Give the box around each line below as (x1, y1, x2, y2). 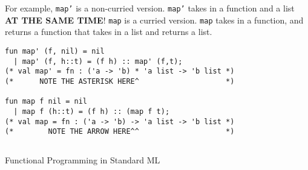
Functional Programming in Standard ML (5, 154, 160, 166)
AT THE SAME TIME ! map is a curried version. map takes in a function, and (5, 13, 304, 26)
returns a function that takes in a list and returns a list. (5, 25, 212, 38)
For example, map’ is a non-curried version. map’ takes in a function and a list (5, 2, 295, 14)
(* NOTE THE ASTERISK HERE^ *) (5, 77, 235, 86)
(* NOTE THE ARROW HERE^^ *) (5, 127, 235, 136)
